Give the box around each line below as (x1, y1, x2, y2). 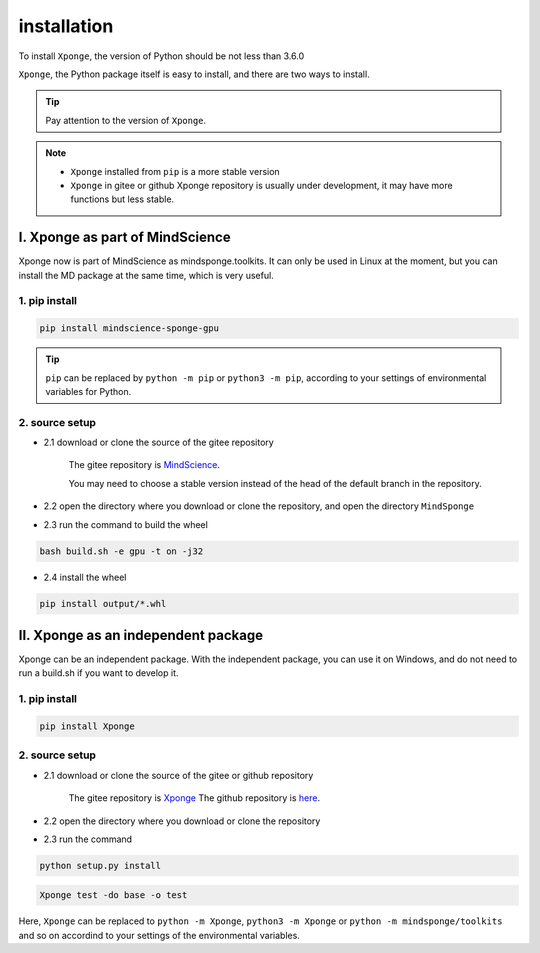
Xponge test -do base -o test (39, 890, 188, 901)
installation (18, 15, 114, 37)
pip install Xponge (39, 720, 135, 732)
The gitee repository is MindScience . (68, 459, 220, 471)
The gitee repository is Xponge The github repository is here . (68, 792, 320, 804)
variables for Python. (45, 385, 132, 397)
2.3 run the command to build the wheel (43, 518, 209, 530)
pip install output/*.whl (39, 598, 167, 609)
